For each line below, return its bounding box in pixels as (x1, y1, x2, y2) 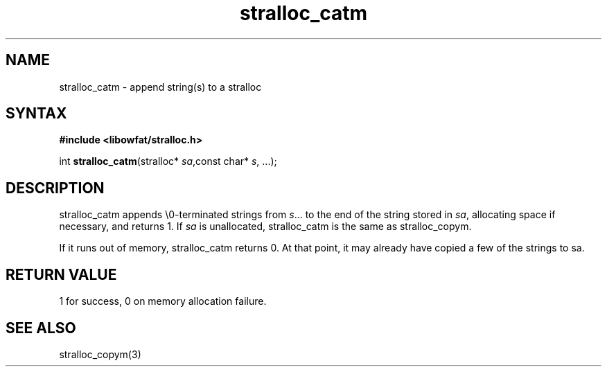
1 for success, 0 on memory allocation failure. (59, 295, 267, 308)
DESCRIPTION (6, 179, 105, 197)
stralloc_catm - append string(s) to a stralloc (59, 80, 262, 93)
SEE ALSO (6, 319, 76, 337)
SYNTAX (6, 105, 67, 123)
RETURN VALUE (6, 265, 117, 283)
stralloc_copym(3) (59, 348, 141, 360)
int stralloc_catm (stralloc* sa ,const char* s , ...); (59, 155, 277, 168)
